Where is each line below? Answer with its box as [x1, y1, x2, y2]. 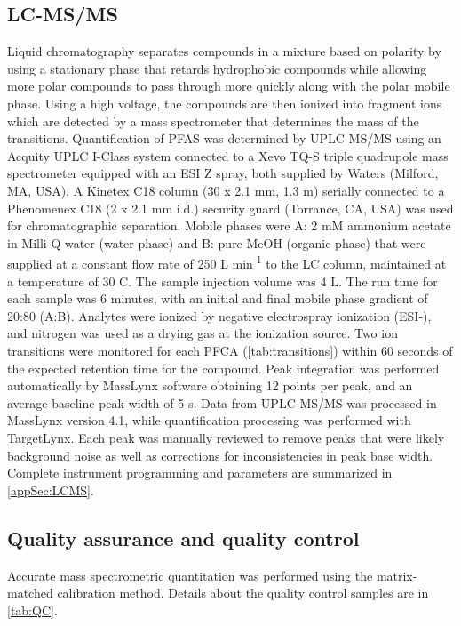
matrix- [376, 566, 417, 584]
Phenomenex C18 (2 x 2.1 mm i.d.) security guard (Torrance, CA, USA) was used [7, 198, 454, 217]
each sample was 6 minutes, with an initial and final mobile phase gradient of [7, 289, 428, 308]
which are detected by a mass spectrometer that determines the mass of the [7, 111, 419, 130]
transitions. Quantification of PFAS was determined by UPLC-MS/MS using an [7, 129, 441, 148]
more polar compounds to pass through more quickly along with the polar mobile [7, 76, 450, 95]
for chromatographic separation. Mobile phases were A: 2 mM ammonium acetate [7, 216, 451, 235]
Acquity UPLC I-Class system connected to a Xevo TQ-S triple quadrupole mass [7, 146, 449, 165]
